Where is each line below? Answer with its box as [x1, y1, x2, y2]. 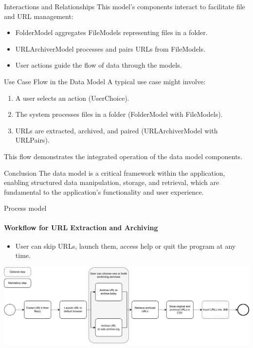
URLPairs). [15, 135, 50, 145]
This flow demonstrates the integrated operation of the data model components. [4, 151, 243, 161]
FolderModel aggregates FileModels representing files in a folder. [15, 27, 208, 37]
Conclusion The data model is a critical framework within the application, [4, 167, 225, 178]
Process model [4, 203, 47, 213]
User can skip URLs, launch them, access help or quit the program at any [15, 240, 236, 251]
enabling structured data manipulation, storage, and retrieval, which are [4, 177, 219, 187]
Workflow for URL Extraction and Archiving [4, 222, 158, 232]
